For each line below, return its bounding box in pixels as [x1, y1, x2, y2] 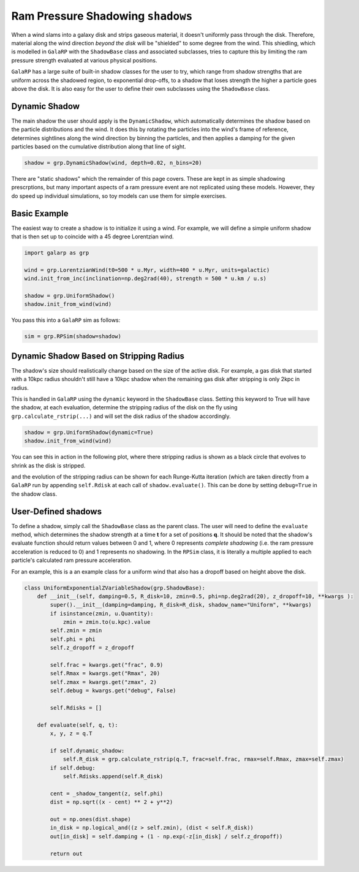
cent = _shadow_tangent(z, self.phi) [50, 790, 164, 797]
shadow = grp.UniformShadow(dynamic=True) [24, 429, 154, 436]
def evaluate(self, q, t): [37, 721, 119, 729]
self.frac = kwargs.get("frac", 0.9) [50, 662, 164, 669]
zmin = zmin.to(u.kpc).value [62, 619, 151, 626]
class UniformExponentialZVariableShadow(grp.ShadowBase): [24, 584, 205, 591]
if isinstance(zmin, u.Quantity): [50, 610, 154, 617]
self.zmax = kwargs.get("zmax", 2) [50, 678, 157, 686]
